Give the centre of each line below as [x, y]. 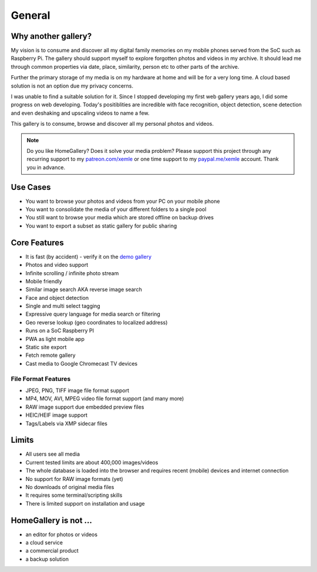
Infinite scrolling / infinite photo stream [72, 273]
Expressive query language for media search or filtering [93, 314]
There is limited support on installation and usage [85, 503]
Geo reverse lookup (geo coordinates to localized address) [97, 322]
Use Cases [31, 187]
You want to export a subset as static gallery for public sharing [101, 226]
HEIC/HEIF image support [57, 415]
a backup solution [47, 559]
